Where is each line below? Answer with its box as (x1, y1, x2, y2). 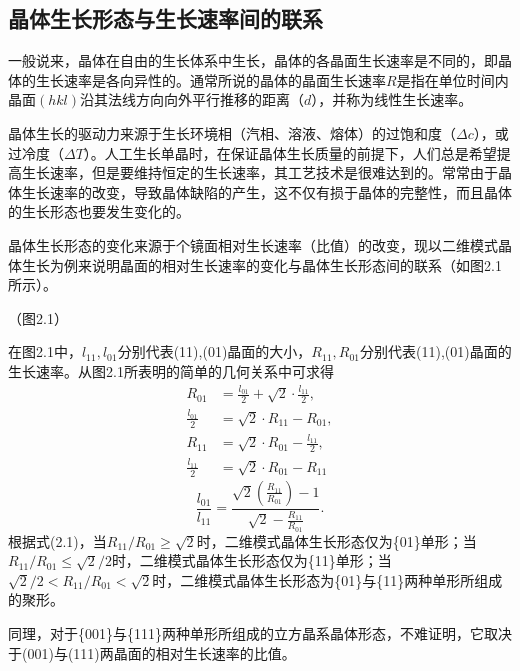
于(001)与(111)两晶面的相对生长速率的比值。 (8, 642, 296, 663)
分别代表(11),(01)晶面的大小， (117, 341, 312, 362)
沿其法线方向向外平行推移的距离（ (80, 89, 305, 110)
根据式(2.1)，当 (8, 530, 107, 551)
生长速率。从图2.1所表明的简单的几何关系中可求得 (8, 360, 334, 381)
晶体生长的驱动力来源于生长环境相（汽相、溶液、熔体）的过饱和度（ (8, 122, 456, 143)
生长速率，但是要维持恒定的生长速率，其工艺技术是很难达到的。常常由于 (21, 162, 498, 183)
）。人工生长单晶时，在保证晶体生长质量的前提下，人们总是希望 (83, 142, 497, 163)
